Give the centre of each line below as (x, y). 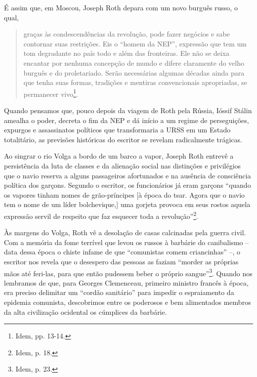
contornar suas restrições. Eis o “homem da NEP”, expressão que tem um (135, 43)
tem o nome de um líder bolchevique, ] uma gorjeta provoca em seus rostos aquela (127, 204)
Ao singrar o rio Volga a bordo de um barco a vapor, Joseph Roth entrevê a (119, 156)
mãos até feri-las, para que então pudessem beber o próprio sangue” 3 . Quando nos (128, 272)
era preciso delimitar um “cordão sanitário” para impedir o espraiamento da (119, 292)
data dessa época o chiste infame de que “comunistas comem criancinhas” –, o (122, 252)
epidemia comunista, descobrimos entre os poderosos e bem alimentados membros (128, 302)
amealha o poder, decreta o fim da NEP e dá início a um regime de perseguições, (127, 120)
